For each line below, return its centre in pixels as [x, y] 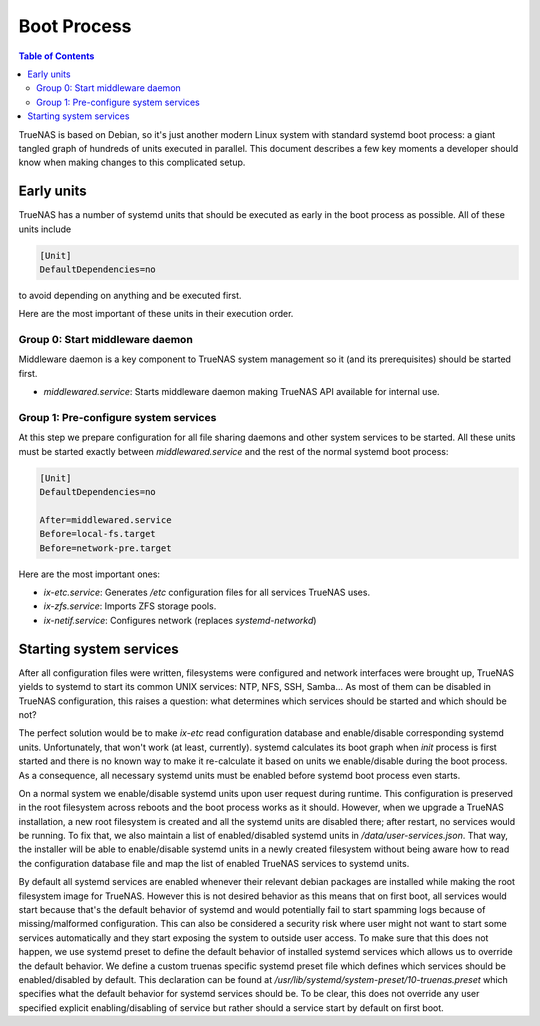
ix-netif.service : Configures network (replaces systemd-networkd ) [180, 620]
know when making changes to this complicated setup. [132, 162]
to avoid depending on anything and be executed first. [130, 295]
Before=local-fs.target [98, 534]
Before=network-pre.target [105, 548]
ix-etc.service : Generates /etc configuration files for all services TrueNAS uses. [206, 592]
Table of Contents [56, 56]
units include [45, 229]
